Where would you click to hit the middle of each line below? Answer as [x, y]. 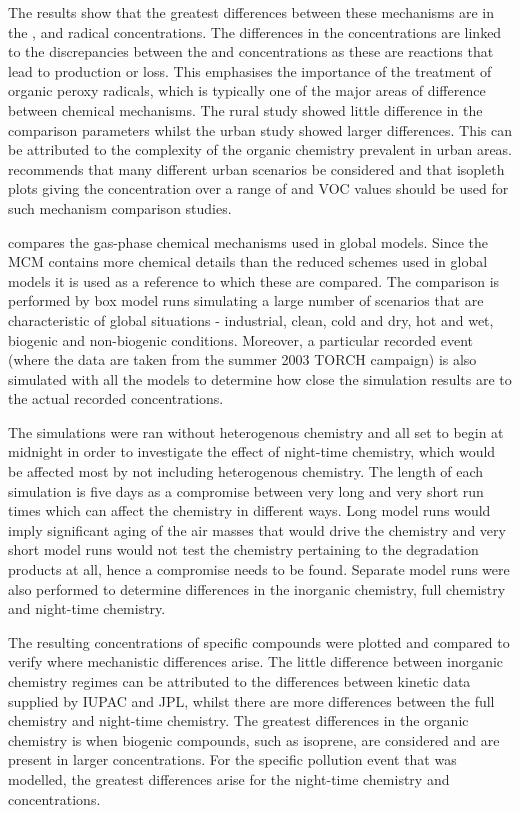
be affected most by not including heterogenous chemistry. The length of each [246, 471]
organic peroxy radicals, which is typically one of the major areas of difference [247, 90]
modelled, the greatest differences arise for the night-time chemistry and [229, 778]
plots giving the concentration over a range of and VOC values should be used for [258, 188]
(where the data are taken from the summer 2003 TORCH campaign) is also [242, 359]
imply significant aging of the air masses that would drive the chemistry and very [257, 529]
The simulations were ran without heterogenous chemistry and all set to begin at [256, 431]
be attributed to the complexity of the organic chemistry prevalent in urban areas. [260, 149]
